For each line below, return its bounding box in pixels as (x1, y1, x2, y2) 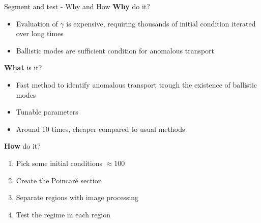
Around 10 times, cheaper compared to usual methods (16, 123, 185, 134)
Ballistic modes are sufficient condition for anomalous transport (16, 45, 215, 55)
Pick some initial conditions (16, 157, 102, 168)
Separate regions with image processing (16, 192, 139, 203)
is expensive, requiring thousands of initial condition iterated (66, 18, 256, 29)
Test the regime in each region (16, 209, 111, 219)
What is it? (4, 62, 42, 73)
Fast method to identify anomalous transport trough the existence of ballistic (16, 79, 257, 90)
